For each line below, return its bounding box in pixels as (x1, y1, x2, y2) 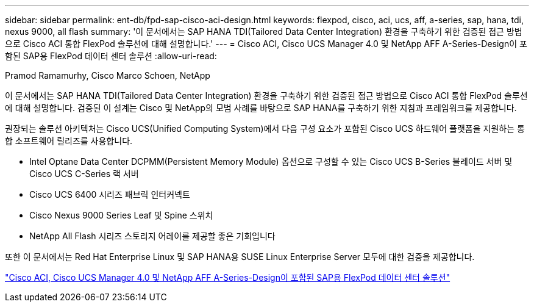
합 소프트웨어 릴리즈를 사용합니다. (5, 135, 133, 146)
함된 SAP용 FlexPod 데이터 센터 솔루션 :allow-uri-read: (5, 51, 217, 61)
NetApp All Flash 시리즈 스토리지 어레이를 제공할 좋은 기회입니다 (29, 231, 276, 241)
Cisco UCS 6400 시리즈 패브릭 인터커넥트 (29, 189, 190, 200)
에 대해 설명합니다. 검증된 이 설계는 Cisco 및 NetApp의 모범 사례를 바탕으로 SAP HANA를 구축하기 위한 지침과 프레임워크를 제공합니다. (5, 103, 517, 113)
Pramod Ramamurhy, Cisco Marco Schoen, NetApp (5, 70, 210, 81)
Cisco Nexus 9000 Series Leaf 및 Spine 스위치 (29, 210, 213, 220)
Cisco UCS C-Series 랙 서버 (29, 168, 139, 179)
